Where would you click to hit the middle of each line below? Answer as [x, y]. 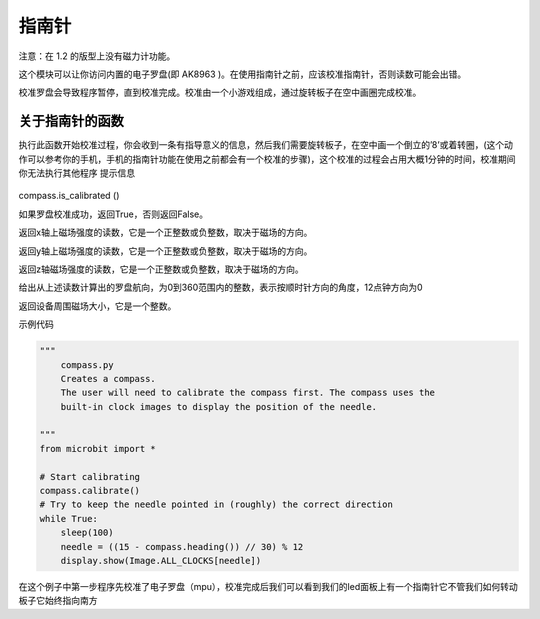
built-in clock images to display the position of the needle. [219, 406]
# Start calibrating [89, 476]
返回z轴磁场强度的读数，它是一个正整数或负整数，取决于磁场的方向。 [161, 269]
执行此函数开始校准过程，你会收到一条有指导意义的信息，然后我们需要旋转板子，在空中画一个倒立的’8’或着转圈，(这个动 [266, 145]
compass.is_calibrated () [69, 196]
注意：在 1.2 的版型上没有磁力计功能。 [97, 56]
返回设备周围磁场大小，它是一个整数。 [97, 306]
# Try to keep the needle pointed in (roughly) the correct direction [216, 504]
